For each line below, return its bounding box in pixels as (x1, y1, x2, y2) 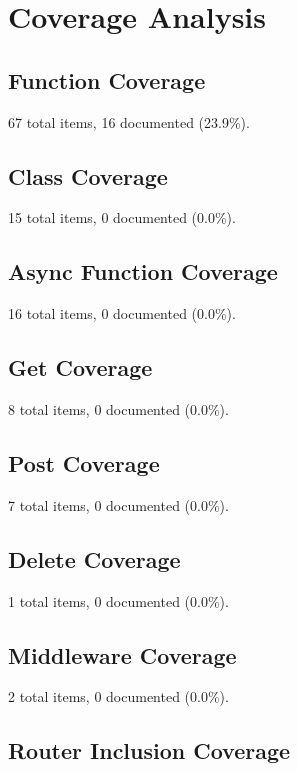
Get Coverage (8, 352, 153, 383)
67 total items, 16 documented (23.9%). (8, 111, 250, 132)
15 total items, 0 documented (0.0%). (8, 207, 236, 228)
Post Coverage (8, 447, 160, 478)
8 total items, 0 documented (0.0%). (8, 398, 229, 419)
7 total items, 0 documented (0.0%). (8, 494, 229, 515)
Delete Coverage (8, 543, 181, 574)
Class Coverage (8, 160, 168, 191)
